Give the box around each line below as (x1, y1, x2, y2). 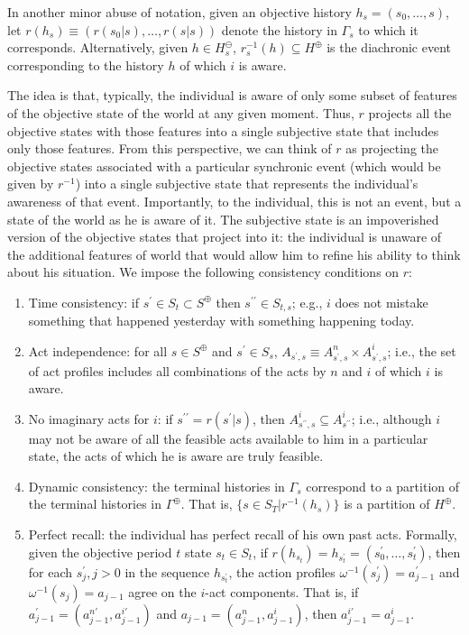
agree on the (128, 582, 197, 601)
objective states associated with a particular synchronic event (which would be (7, 156, 441, 175)
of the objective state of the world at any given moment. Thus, (7, 103, 354, 122)
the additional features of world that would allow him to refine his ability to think (7, 244, 461, 263)
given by (7, 174, 54, 193)
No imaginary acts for (28, 409, 150, 428)
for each (28, 562, 73, 581)
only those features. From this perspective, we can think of (7, 139, 332, 158)
